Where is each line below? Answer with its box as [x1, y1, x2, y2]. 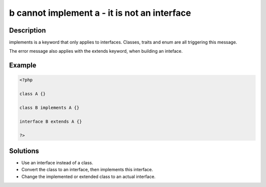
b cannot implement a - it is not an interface [9, 7, 192, 18]
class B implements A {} [19, 105, 80, 111]
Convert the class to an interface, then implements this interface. [21, 167, 153, 173]
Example [9, 61, 36, 70]
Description [9, 26, 46, 35]
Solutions [9, 147, 39, 155]
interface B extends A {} [19, 118, 82, 124]
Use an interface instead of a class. [21, 160, 94, 166]
